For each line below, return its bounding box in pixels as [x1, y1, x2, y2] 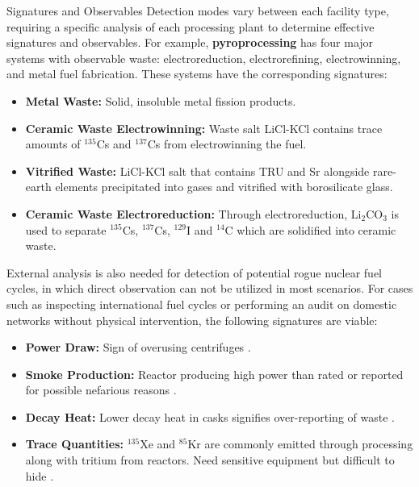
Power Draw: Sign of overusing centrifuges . [25, 339, 251, 356]
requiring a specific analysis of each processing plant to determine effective [6, 18, 375, 35]
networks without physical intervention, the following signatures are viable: [6, 311, 378, 328]
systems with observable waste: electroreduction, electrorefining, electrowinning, [6, 49, 401, 66]
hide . [25, 467, 54, 484]
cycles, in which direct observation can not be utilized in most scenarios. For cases [6, 280, 413, 297]
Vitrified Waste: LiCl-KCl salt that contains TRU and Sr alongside [25, 162, 370, 179]
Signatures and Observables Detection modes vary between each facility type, [6, 2, 389, 19]
